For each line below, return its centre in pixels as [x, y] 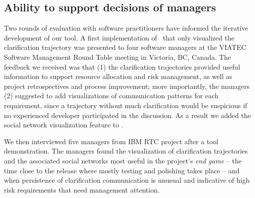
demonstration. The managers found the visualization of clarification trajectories [126, 151]
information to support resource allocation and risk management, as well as [118, 76]
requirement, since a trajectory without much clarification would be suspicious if [126, 105]
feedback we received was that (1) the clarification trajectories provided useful [122, 66]
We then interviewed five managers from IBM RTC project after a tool [111, 141]
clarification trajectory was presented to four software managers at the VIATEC [125, 47]
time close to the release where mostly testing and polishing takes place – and [122, 170]
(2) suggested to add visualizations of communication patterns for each [111, 96]
